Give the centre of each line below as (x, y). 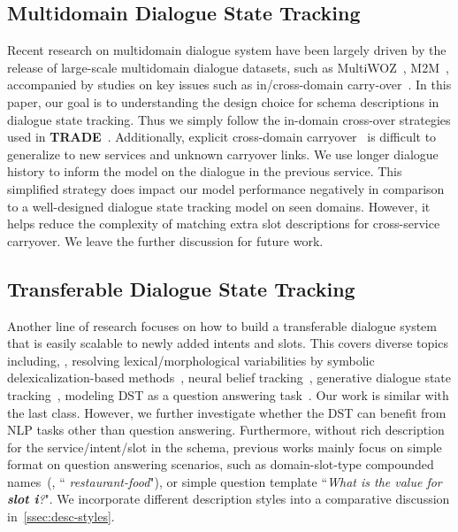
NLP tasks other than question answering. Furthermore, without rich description (226, 430)
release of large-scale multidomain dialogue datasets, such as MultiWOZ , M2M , (228, 67)
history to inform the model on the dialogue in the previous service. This (205, 171)
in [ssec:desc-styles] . (61, 517)
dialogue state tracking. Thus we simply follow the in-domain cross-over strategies (229, 119)
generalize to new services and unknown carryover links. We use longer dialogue (223, 154)
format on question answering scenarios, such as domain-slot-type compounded (221, 464)
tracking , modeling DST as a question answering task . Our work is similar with (228, 394)
